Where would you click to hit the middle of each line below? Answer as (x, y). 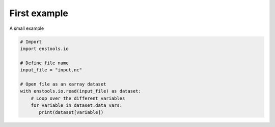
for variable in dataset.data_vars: (76, 105)
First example (39, 13)
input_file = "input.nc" (51, 70)
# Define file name (44, 63)
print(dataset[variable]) (71, 112)
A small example (27, 28)
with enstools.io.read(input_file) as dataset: (80, 91)
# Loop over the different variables (78, 98)
